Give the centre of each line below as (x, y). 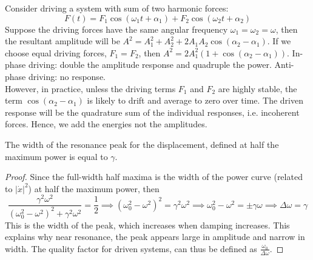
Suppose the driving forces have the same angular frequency (116, 29)
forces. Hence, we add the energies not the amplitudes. (106, 124)
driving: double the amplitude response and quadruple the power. (150, 65)
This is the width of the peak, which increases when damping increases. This (147, 225)
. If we (279, 41)
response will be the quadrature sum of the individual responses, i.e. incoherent (152, 112)
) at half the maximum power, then (94, 188)
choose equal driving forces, (56, 52)
